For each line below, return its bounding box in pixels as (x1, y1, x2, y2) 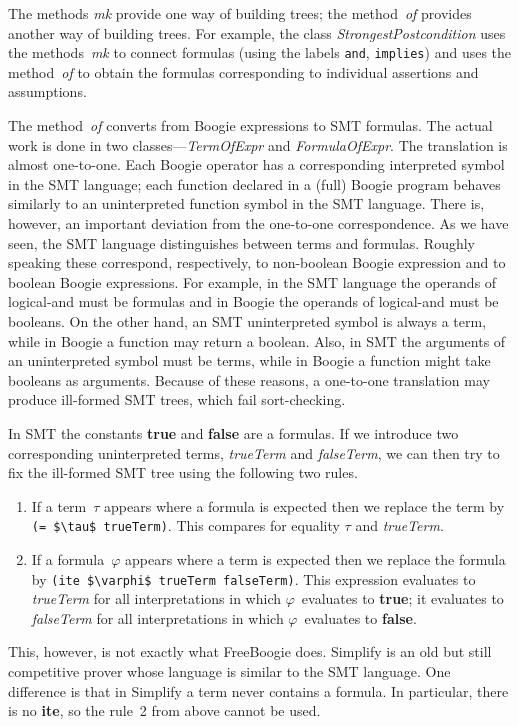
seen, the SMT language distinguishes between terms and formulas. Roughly (8, 232, 476, 253)
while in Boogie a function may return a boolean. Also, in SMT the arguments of (8, 330, 506, 351)
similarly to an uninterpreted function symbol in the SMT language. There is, (8, 193, 485, 214)
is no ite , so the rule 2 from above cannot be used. (8, 700, 321, 721)
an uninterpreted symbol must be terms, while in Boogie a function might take (8, 350, 491, 371)
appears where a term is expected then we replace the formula (125, 548, 506, 569)
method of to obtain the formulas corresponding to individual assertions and (8, 61, 479, 82)
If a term (31, 495, 87, 516)
